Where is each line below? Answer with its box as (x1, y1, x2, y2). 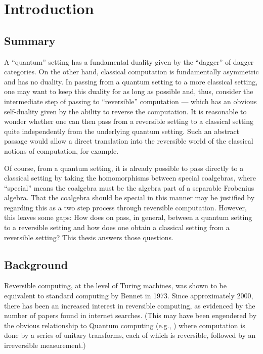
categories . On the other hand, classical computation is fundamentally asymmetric (4, 66, 259, 77)
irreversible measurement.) (4, 340, 86, 350)
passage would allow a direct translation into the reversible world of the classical (4, 136, 253, 146)
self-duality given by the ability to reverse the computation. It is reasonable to (4, 106, 247, 116)
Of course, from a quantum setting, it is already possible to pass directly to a (4, 162, 244, 173)
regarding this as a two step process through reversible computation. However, (4, 202, 247, 212)
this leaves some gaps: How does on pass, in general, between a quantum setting (4, 212, 252, 223)
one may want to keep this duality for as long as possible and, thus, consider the (4, 86, 253, 97)
